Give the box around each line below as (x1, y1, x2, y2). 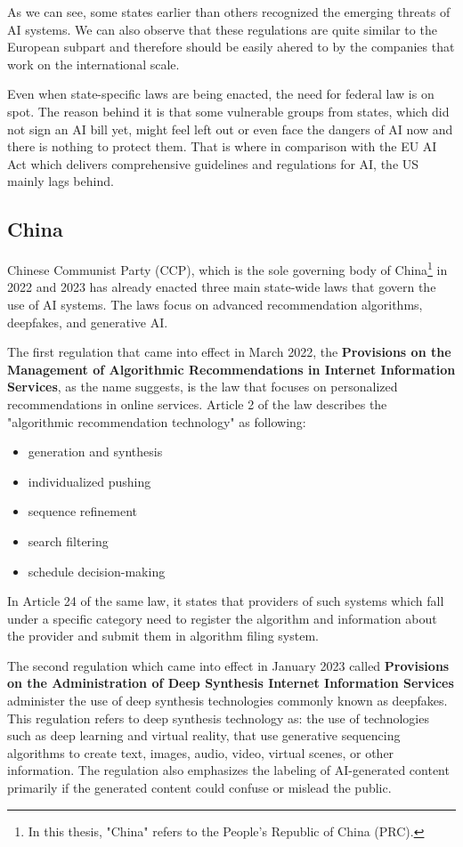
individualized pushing (28, 472, 151, 490)
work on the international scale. (7, 54, 180, 73)
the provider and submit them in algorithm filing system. (7, 626, 319, 645)
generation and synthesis (28, 442, 163, 461)
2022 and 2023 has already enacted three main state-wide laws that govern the (7, 278, 436, 296)
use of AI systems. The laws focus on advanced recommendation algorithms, (7, 294, 423, 313)
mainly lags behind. (7, 172, 114, 190)
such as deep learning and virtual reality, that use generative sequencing (7, 726, 401, 745)
